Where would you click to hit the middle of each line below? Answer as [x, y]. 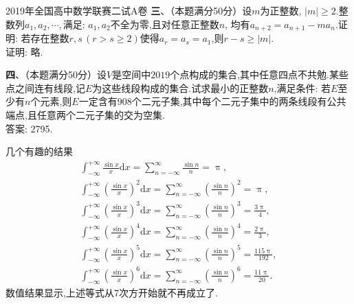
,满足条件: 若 [302, 87]
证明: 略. [24, 51]
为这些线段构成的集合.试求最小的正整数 [180, 87]
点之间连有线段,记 [45, 87]
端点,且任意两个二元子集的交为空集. [85, 115]
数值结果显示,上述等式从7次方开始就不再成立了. [112, 292]
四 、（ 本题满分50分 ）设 [56, 74]
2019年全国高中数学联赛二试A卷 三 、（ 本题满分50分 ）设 [129, 10]
